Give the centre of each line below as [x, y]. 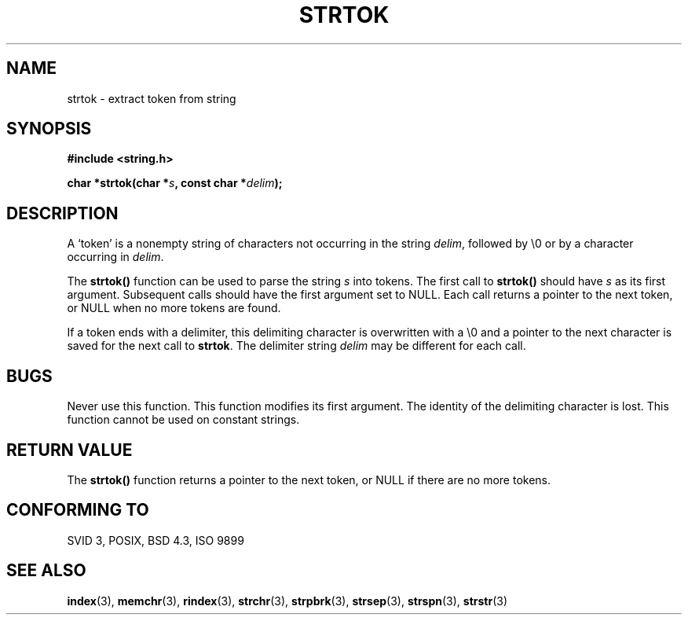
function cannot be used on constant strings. [183, 420]
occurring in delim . [115, 257]
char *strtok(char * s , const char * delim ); [175, 183]
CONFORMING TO [78, 510]
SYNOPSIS [49, 129]
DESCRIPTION [62, 213]
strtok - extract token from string [152, 98]
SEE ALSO [46, 571]
